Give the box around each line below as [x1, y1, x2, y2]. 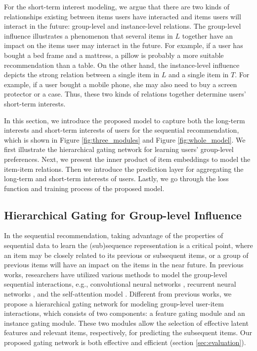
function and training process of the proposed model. [4, 183, 165, 193]
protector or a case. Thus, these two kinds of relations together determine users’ [4, 89, 246, 99]
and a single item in [168, 69, 229, 80]
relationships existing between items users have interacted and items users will [4, 11, 241, 21]
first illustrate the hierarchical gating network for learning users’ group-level [4, 144, 234, 154]
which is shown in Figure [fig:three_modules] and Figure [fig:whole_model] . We [4, 134, 246, 145]
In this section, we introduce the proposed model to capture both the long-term [4, 115, 245, 125]
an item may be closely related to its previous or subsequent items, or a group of [4, 250, 249, 260]
